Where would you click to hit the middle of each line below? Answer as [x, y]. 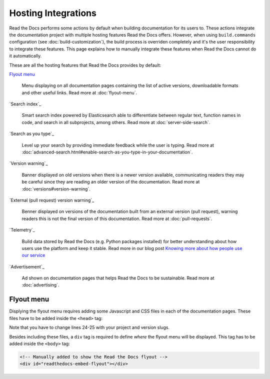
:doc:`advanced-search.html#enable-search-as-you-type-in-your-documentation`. [107, 152]
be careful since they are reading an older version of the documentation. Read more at [111, 182]
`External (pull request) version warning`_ [52, 200]
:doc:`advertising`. [40, 285]
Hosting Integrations [53, 13]
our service [33, 255]
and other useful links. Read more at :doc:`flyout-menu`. [79, 92]
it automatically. [25, 56]
